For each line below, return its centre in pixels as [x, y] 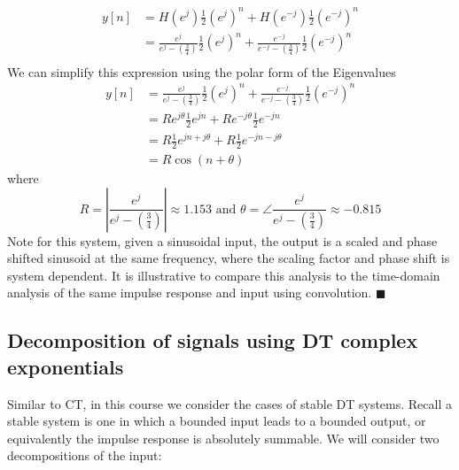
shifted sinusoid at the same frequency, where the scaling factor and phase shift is [229, 258]
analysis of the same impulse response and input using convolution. [190, 293]
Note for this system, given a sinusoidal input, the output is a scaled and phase [222, 240]
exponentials [66, 366]
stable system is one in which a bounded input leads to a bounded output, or [217, 421]
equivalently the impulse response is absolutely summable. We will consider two [223, 438]
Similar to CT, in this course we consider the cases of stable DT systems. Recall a [229, 403]
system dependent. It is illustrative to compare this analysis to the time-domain [224, 275]
